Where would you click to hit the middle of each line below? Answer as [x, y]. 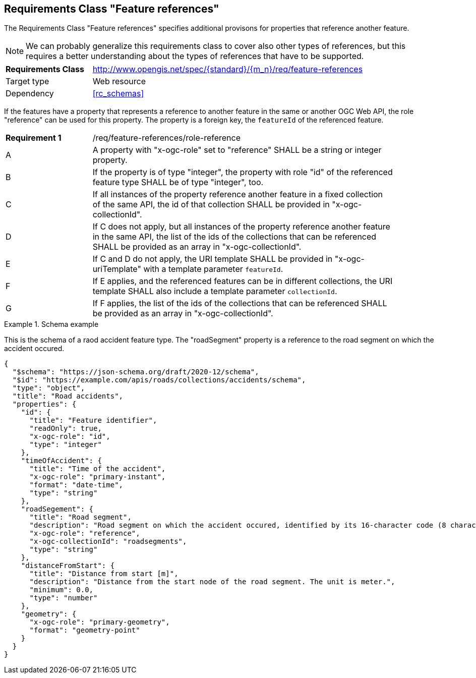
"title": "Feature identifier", [93, 420]
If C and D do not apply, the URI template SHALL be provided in [213, 259]
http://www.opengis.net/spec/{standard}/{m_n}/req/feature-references [228, 69]
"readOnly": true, [66, 429]
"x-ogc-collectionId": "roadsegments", [108, 542]
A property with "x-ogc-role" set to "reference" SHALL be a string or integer [237, 150]
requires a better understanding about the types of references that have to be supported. [195, 56]
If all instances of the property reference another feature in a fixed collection [238, 194]
